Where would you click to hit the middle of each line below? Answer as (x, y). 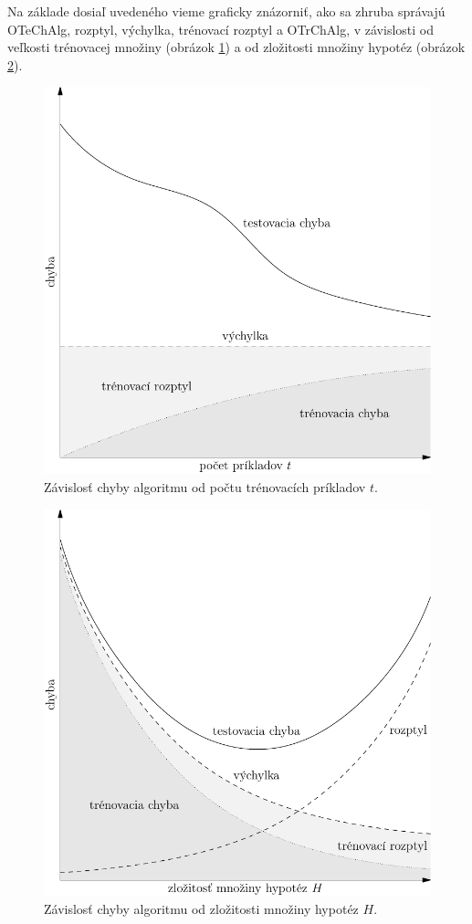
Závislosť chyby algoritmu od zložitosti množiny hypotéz (201, 909)
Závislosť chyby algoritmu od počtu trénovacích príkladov (205, 486)
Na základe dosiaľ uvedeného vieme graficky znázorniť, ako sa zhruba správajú (226, 11)
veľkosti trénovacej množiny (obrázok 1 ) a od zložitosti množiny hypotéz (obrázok (236, 47)
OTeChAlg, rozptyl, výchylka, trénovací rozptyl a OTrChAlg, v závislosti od (220, 29)
